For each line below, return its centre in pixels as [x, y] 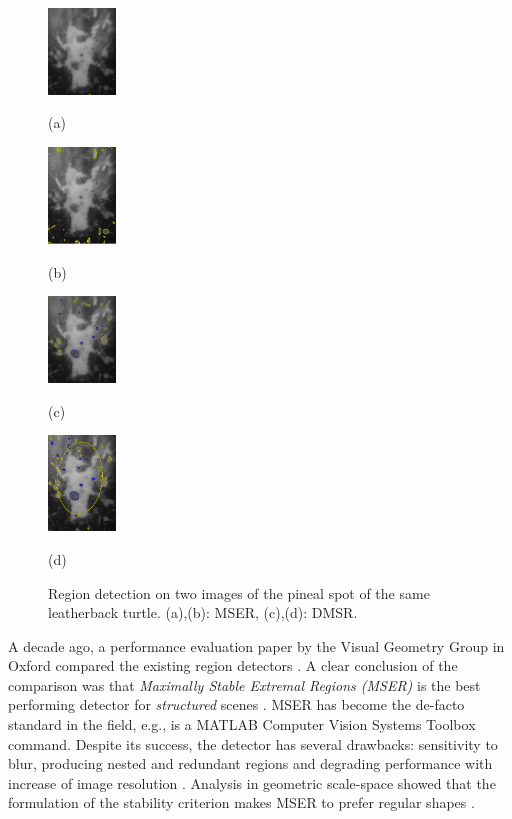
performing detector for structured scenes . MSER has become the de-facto [236, 704]
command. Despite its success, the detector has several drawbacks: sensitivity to [253, 743]
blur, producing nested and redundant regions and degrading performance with [250, 763]
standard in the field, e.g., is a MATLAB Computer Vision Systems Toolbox [242, 724]
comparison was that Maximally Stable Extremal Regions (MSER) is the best [244, 684]
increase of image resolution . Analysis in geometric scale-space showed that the [252, 782]
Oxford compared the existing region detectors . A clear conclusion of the [233, 665]
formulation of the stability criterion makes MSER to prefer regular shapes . [241, 802]
